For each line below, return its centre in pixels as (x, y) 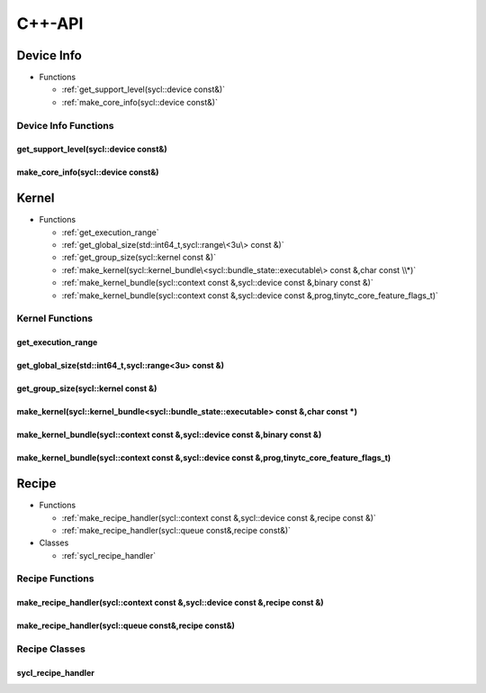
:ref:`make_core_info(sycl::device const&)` (139, 102)
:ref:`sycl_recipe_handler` (109, 555)
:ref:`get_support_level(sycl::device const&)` (143, 89)
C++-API (50, 23)
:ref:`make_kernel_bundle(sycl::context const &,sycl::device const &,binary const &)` (217, 283)
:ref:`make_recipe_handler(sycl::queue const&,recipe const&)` (176, 530)
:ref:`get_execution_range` (110, 232)
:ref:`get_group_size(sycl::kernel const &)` (139, 258)
